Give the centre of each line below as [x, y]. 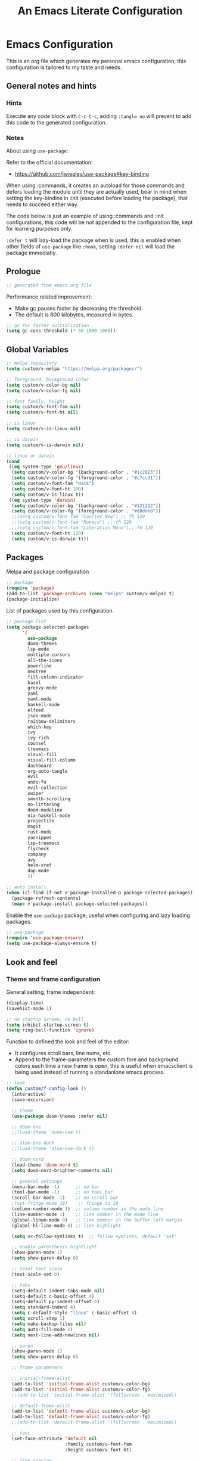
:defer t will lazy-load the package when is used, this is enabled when [94, 240]
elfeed [36, 710]
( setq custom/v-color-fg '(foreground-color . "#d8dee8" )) [86, 511]
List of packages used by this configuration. [60, 610]
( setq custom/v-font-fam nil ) [44, 407]
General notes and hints [52, 86]
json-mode [40, 716]
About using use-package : [37, 151]
